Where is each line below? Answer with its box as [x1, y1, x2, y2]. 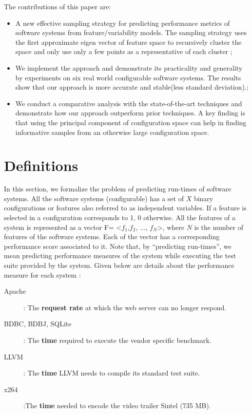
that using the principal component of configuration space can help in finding [15, 117, 247, 127]
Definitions [4, 155, 78, 175]
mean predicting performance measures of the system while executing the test [4, 250, 236, 261]
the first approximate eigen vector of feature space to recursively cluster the [15, 37, 242, 47]
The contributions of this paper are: [4, 1, 111, 11]
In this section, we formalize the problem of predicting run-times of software [4, 184, 232, 194]
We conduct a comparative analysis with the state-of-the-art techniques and [15, 98, 242, 108]
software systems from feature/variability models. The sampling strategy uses [15, 27, 247, 38]
